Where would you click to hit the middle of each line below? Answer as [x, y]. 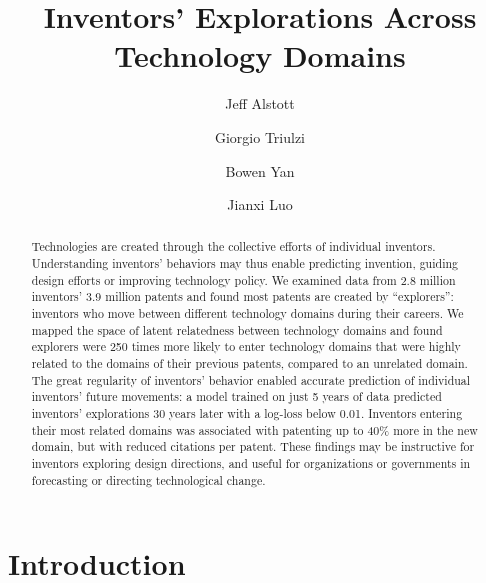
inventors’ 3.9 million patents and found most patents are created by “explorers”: [242, 296]
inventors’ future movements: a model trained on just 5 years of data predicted [236, 396]
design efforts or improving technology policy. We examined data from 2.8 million [243, 279]
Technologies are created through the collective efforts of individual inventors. [233, 246]
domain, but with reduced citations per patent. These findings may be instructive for [253, 446]
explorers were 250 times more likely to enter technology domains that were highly [246, 346]
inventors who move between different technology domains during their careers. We [247, 313]
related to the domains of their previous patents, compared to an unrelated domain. [249, 363]
